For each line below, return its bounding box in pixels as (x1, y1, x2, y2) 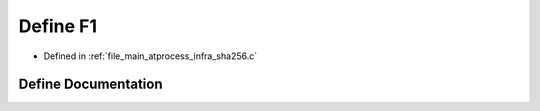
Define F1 (18, 15, 98, 37)
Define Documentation (18, 76, 163, 93)
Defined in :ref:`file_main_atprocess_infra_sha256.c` (43, 50, 258, 62)
